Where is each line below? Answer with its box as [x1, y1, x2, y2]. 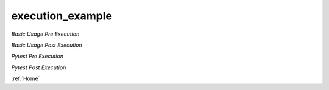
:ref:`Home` [11, 75, 40, 82]
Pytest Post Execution [11, 64, 66, 71]
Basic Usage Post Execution [11, 41, 82, 49]
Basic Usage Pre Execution [11, 30, 80, 38]
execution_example [11, 9, 113, 22]
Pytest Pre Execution [11, 52, 64, 60]
